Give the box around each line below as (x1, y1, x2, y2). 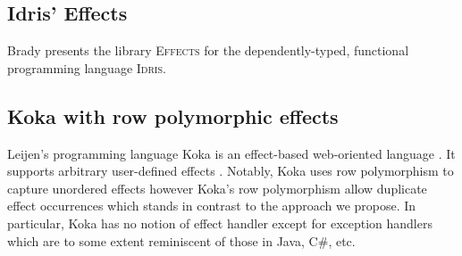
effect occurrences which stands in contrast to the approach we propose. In (7, 196, 416, 215)
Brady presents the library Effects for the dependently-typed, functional (7, 41, 409, 60)
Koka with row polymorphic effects (7, 102, 339, 129)
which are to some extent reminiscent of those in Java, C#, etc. (7, 231, 356, 250)
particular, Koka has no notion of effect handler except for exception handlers (7, 213, 433, 232)
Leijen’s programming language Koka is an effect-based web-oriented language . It (7, 144, 456, 162)
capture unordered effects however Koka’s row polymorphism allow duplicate (7, 178, 427, 197)
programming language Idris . (7, 58, 166, 77)
